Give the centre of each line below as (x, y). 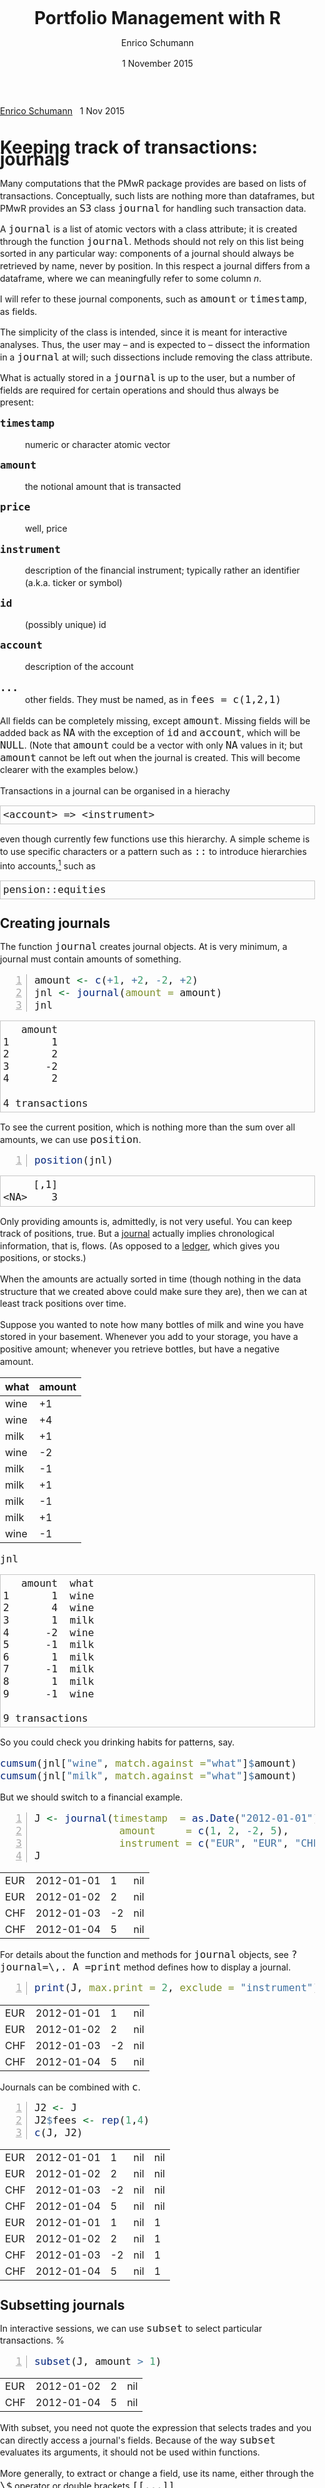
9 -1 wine (49, 1693)
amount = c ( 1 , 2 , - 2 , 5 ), (204, 1830)
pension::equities (55, 890)
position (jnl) (74, 1160)
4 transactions (46, 1103)
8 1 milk (49, 1681)
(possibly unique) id (66, 624)
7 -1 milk (49, 1669)
